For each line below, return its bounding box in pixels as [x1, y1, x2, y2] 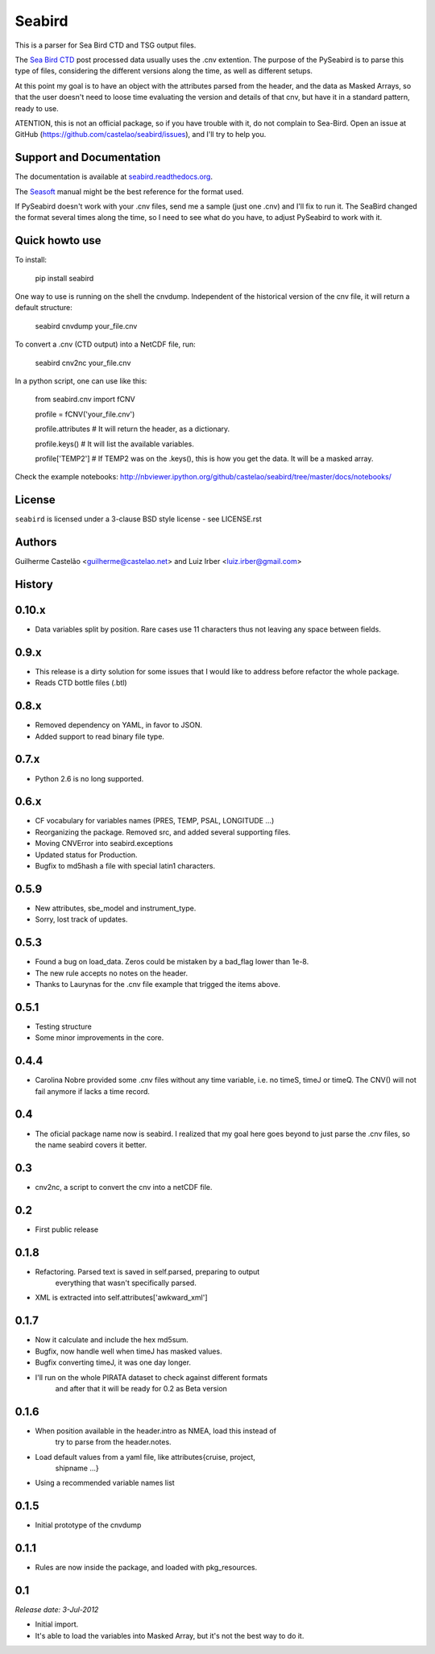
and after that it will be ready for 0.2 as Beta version [55, 1383, 227, 1393]
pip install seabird [35, 273, 94, 283]
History [14, 577, 54, 591]
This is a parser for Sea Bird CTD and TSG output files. [14, 40, 197, 50]
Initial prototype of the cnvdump [35, 1520, 142, 1530]
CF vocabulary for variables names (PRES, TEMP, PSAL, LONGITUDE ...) [35, 816, 275, 826]
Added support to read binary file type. [35, 732, 165, 741]
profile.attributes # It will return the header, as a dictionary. [35, 424, 230, 434]
